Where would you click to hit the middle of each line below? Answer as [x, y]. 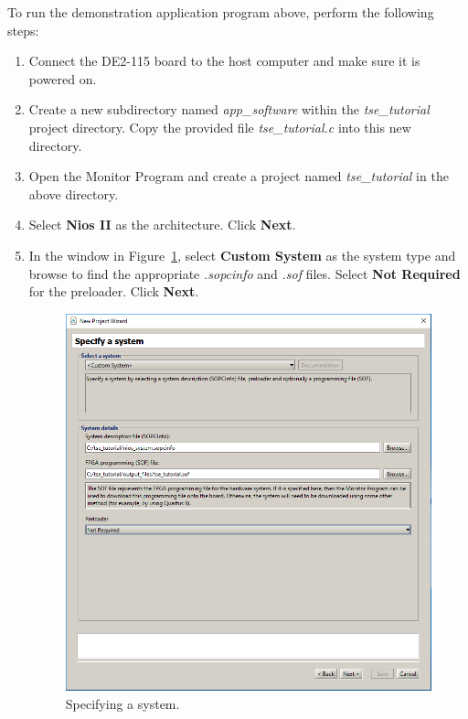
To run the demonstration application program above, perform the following [221, 12]
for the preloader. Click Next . [114, 291]
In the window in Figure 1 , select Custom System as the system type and [242, 255]
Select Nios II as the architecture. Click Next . [162, 225]
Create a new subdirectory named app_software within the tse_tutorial [229, 109]
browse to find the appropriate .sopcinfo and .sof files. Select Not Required [245, 273]
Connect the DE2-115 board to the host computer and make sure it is [224, 61]
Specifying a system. [122, 703]
